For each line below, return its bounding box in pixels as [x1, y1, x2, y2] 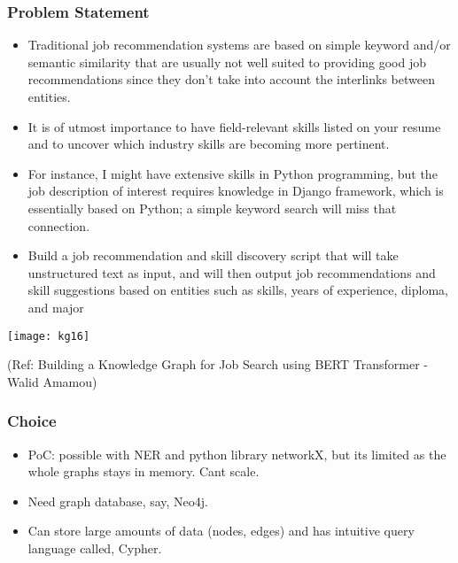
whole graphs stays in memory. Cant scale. [27, 462, 260, 481]
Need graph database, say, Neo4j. [27, 491, 208, 510]
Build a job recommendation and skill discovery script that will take [27, 246, 399, 265]
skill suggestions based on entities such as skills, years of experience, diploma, [27, 281, 448, 299]
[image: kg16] [7, 329, 90, 343]
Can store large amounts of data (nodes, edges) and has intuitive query [27, 521, 415, 540]
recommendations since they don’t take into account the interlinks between [27, 70, 435, 89]
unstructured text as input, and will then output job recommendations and [27, 263, 436, 281]
